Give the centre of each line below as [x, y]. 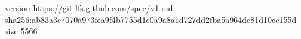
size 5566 [21, 31]
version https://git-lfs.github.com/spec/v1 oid [89, 8]
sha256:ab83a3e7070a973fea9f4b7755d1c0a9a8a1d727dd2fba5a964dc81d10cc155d [151, 19]
